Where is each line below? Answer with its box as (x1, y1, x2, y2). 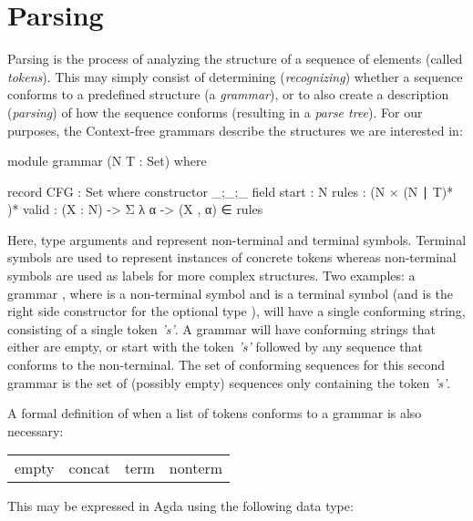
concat (68, 457, 110, 479)
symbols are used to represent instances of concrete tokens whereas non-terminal (7, 248, 457, 267)
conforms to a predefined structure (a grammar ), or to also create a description (7, 85, 449, 104)
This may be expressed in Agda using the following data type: (7, 496, 354, 516)
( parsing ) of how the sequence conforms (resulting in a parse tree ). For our (7, 102, 423, 121)
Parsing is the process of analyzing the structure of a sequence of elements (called (7, 49, 463, 68)
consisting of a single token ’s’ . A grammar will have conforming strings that (7, 319, 436, 338)
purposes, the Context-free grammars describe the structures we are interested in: (7, 120, 463, 139)
